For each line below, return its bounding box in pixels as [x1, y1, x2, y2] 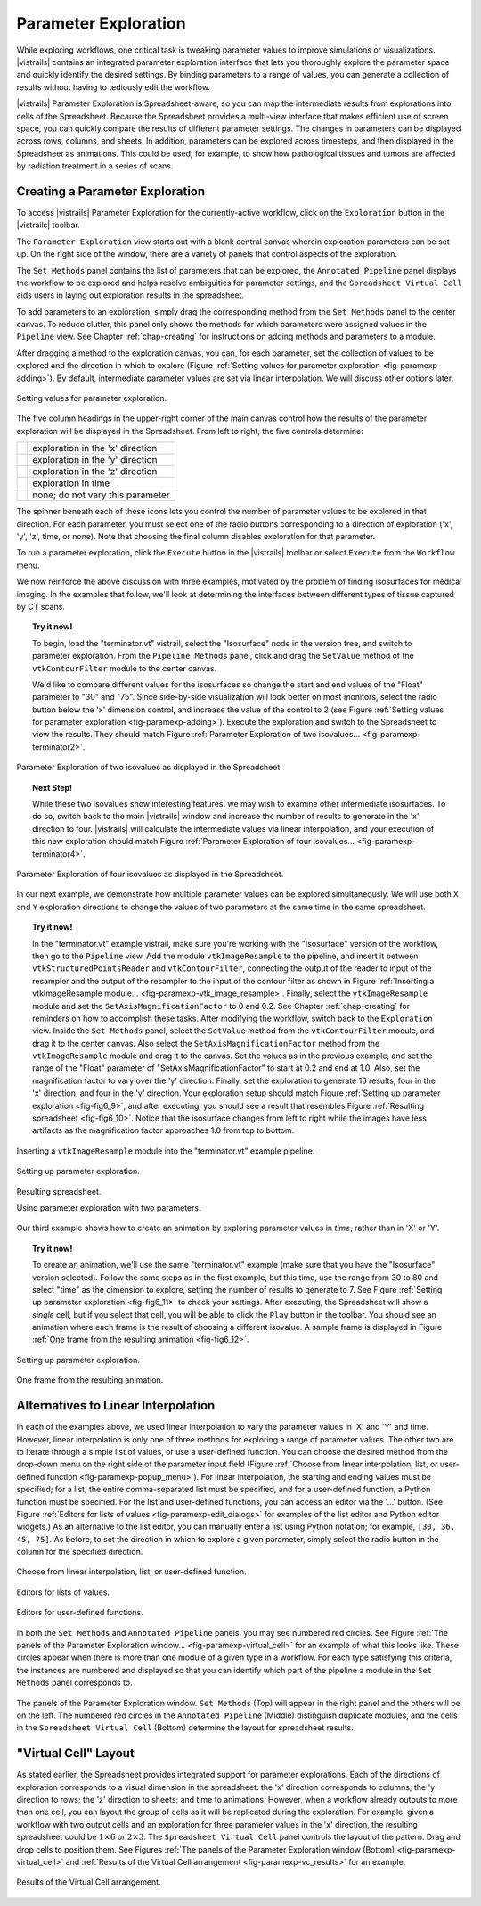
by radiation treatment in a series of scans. [16, 160, 174, 171]
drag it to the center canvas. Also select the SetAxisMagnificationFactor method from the [32, 1038, 380, 1048]
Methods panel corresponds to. [16, 1677, 133, 1688]
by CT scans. [16, 601, 66, 612]
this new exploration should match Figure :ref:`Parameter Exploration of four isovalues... [32, 836, 355, 847]
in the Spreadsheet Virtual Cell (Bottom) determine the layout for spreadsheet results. [16, 1722, 354, 1733]
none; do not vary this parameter [32, 489, 170, 501]
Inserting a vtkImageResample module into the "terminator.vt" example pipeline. [16, 1146, 315, 1156]
